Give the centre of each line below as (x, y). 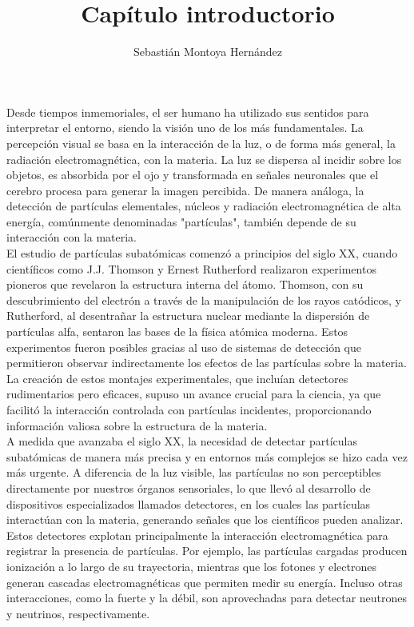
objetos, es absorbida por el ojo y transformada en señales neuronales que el (193, 175)
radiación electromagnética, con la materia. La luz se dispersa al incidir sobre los (204, 159)
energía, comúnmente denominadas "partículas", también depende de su (181, 221)
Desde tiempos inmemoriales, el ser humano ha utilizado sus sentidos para (188, 112)
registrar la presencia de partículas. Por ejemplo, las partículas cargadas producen (207, 551)
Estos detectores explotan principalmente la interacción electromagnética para (197, 535)
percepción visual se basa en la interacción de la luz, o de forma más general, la (201, 143)
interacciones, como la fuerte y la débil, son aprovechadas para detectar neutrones (207, 598)
